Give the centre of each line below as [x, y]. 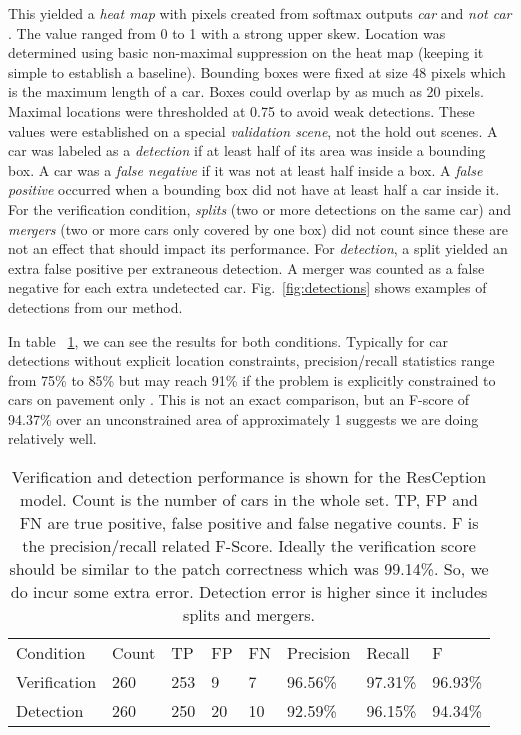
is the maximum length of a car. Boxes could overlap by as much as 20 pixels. [246, 91]
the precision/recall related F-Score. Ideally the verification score [249, 546]
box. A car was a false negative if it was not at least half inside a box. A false [245, 169]
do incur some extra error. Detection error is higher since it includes [249, 592]
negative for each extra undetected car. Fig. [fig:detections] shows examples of [247, 287]
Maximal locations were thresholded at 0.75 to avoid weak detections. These [241, 110]
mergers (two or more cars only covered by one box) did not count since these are [258, 228]
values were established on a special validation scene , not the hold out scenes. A [253, 130]
